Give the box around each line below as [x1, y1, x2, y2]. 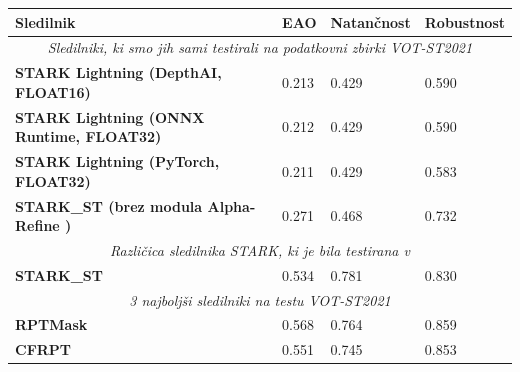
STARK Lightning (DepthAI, [15, 62, 222, 83]
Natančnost [330, 11, 411, 32]
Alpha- [207, 195, 256, 216]
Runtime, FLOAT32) [15, 126, 162, 147]
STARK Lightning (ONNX [15, 106, 205, 127]
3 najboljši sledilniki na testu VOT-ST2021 [129, 289, 391, 310]
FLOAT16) [15, 81, 91, 102]
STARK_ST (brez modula [15, 195, 203, 216]
